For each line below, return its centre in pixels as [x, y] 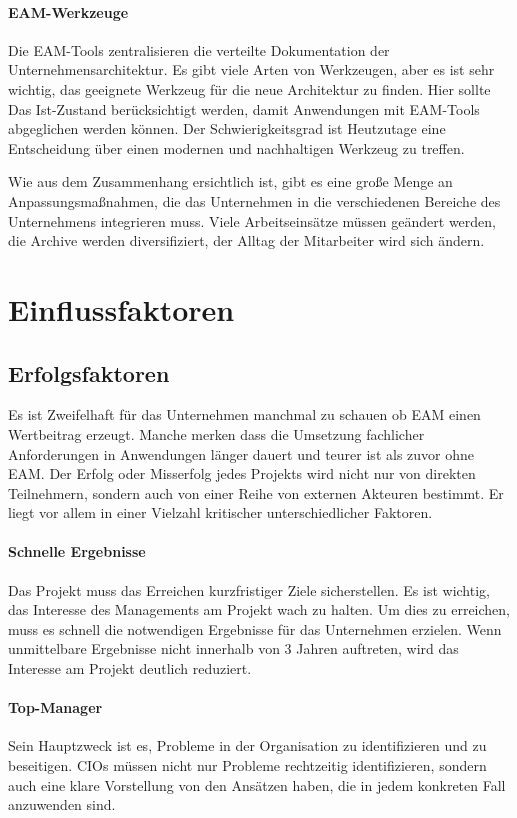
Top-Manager [55, 707]
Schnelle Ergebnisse [77, 551]
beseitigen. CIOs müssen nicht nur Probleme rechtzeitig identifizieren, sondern [247, 765]
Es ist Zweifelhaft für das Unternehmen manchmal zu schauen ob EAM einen [244, 414]
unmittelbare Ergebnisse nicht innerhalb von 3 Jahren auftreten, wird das [233, 648]
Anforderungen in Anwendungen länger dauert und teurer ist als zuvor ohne [241, 453]
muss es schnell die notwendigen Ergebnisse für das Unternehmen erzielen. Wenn [255, 628]
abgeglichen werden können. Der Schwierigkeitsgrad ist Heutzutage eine [227, 128]
